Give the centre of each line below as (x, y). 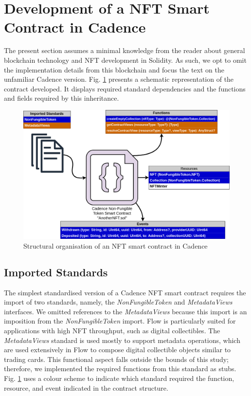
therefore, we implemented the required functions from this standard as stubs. (120, 369)
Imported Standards (56, 272)
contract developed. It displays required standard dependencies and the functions (125, 88)
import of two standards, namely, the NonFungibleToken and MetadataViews (118, 302)
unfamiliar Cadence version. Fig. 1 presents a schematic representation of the (119, 79)
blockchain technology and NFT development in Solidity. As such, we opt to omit (125, 60)
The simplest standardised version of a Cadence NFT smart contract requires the (125, 292)
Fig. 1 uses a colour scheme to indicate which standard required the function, (119, 378)
